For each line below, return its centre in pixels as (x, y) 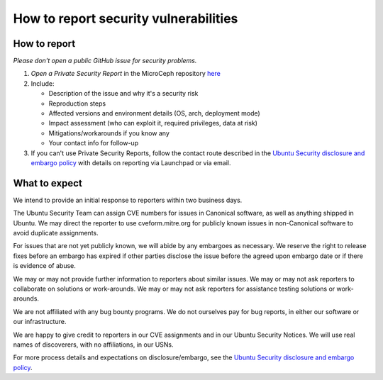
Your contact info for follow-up (93, 143)
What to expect (48, 183)
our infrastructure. (40, 322)
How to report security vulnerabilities (126, 18)
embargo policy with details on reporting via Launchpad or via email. (131, 162)
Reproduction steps (77, 104)
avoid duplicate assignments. (56, 233)
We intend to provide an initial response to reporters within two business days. (128, 200)
